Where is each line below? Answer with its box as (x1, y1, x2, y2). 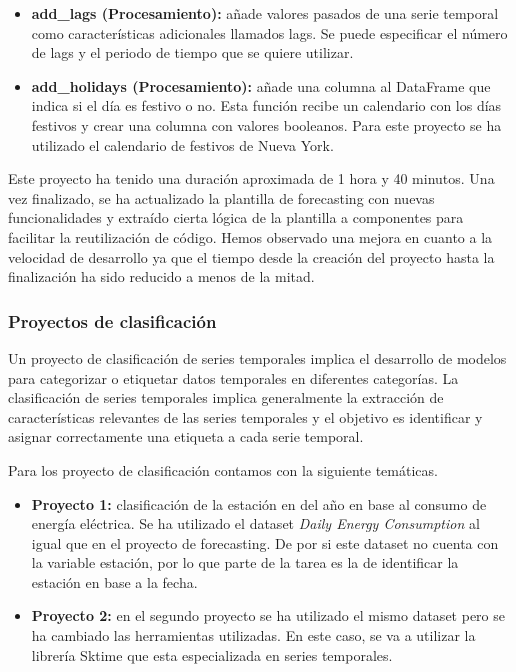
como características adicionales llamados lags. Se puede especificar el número (31, 22, 508, 43)
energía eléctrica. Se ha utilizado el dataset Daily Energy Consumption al (31, 513, 480, 534)
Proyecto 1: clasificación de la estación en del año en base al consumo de (31, 493, 487, 514)
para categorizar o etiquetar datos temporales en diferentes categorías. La (8, 367, 459, 388)
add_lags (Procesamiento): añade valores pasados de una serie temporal (31, 3, 499, 23)
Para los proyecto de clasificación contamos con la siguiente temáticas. (8, 459, 438, 480)
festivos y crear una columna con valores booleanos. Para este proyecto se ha (31, 114, 502, 135)
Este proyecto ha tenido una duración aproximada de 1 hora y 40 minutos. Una (8, 168, 495, 189)
